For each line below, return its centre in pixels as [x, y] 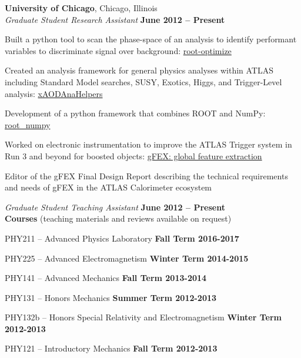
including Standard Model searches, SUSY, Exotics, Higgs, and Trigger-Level [143, 81]
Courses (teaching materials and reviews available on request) [118, 218]
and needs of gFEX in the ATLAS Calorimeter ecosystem [108, 187]
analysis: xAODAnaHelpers [54, 93]
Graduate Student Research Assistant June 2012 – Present [115, 19]
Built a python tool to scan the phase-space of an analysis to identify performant [151, 39]
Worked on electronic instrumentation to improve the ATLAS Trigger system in [148, 144]
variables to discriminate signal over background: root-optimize [118, 50]
